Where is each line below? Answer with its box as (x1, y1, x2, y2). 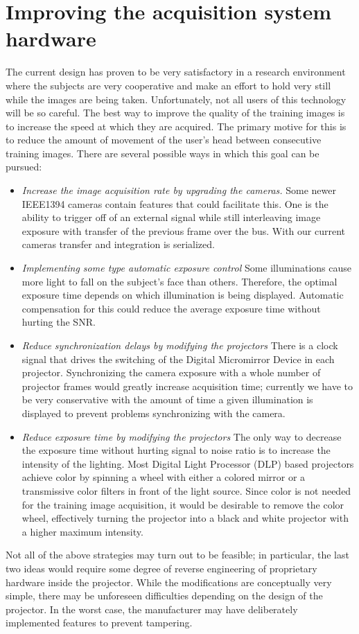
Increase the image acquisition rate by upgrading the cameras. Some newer (21, 183, 336, 197)
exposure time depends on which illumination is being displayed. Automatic (21, 288, 344, 302)
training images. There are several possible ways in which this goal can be (6, 146, 319, 160)
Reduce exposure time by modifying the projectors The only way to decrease (21, 429, 342, 443)
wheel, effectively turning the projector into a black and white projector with (21, 511, 349, 525)
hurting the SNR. (21, 315, 96, 329)
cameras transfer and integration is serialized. (21, 237, 215, 252)
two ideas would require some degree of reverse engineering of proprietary (6, 561, 317, 575)
